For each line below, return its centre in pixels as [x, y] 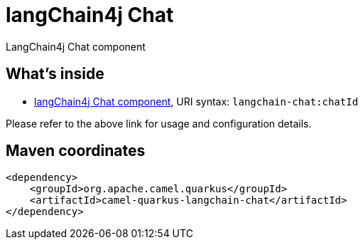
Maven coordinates [76, 151]
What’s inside [55, 74]
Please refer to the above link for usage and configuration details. [159, 123]
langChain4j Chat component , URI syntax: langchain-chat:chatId [196, 101]
